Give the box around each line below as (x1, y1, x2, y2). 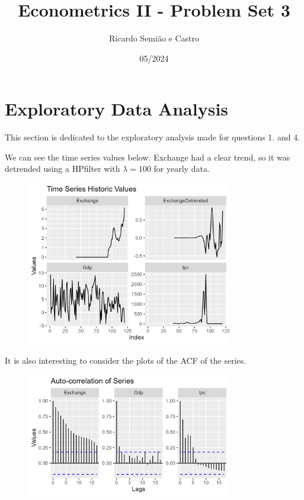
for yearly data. (153, 162, 210, 175)
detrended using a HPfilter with (5, 162, 120, 175)
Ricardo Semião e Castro (109, 32, 199, 44)
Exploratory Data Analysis (5, 97, 229, 121)
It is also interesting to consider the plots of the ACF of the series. (5, 354, 247, 366)
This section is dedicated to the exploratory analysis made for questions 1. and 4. (5, 131, 300, 143)
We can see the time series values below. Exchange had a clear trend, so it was (5, 150, 290, 163)
